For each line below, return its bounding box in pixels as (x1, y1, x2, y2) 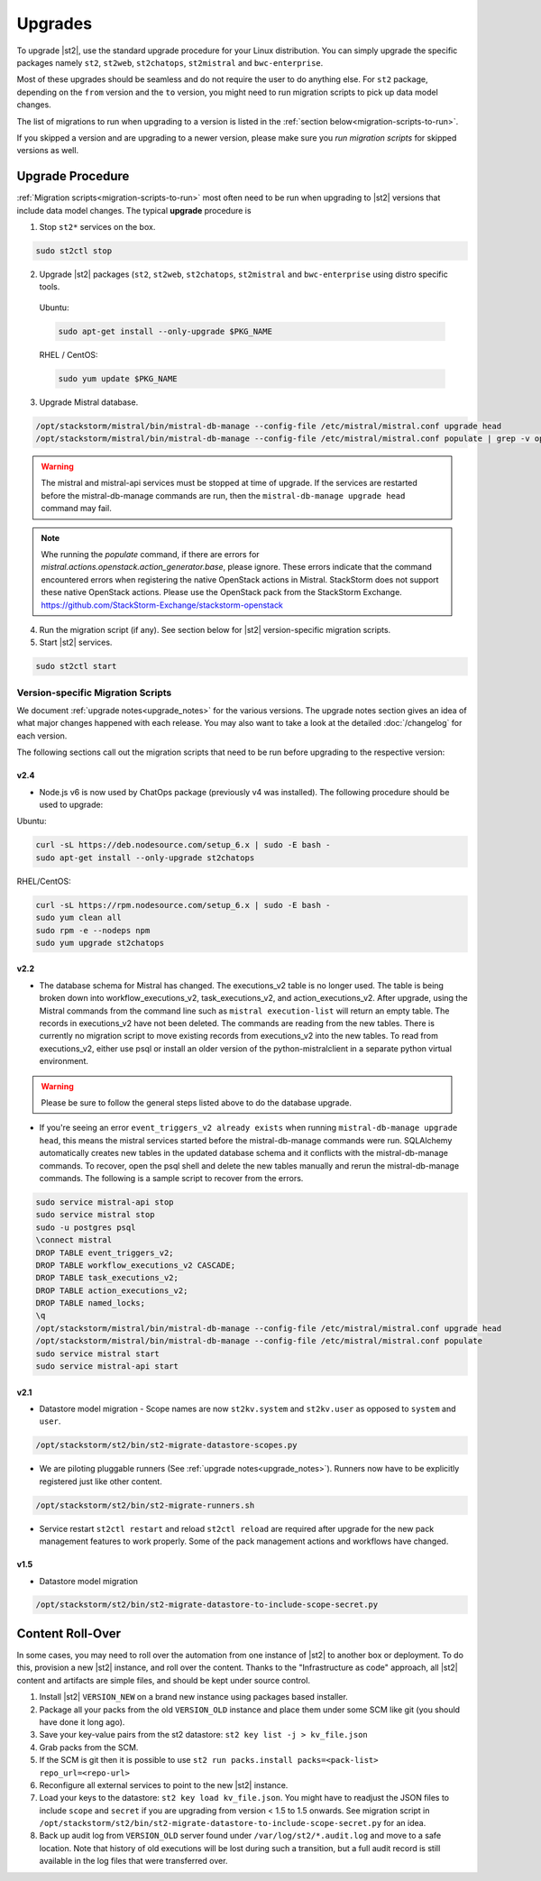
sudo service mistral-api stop (35, 1197, 175, 1207)
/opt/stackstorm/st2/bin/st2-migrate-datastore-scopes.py (35, 1440, 298, 1451)
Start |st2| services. (39, 637, 113, 648)
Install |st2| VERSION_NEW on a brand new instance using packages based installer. (39, 1692, 349, 1702)
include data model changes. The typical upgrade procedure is (16, 205, 252, 216)
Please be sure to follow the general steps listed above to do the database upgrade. (41, 1097, 352, 1108)
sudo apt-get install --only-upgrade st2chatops (35, 852, 255, 863)
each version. (16, 730, 68, 741)
